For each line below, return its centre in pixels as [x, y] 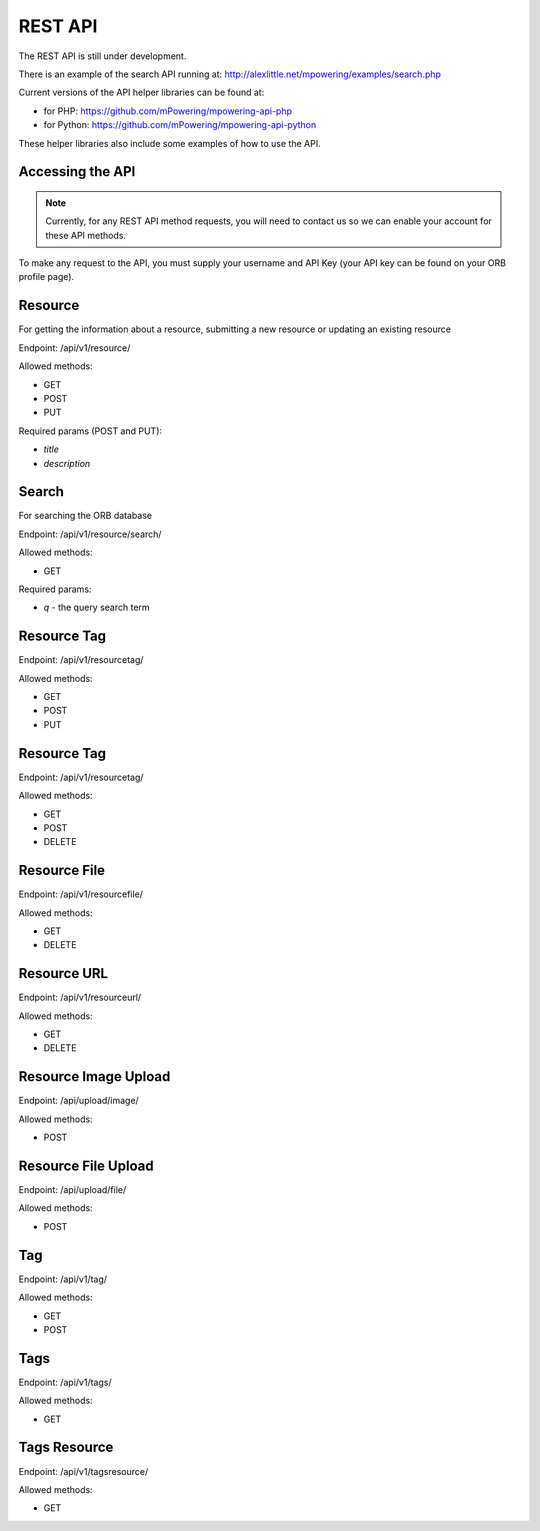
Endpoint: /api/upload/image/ [78, 1101]
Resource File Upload [86, 1165]
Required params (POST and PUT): [90, 431]
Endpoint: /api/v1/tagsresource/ [83, 1471]
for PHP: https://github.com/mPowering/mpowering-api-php [168, 111]
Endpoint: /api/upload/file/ [72, 1190]
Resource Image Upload [94, 1076]
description [67, 463]
